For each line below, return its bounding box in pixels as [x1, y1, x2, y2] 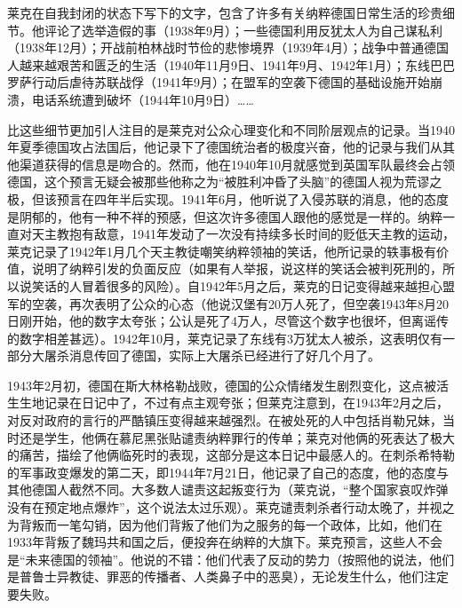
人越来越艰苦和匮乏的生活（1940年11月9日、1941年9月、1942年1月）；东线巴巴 [7, 55, 455, 74]
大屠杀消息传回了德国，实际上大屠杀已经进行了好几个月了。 [31, 346, 380, 365]
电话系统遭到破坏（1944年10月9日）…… [31, 90, 254, 108]
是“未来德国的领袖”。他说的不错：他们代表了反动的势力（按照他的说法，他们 [7, 549, 455, 568]
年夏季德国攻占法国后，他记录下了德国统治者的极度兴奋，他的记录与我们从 [7, 138, 442, 156]
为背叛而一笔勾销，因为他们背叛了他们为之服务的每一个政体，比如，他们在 [7, 515, 442, 533]
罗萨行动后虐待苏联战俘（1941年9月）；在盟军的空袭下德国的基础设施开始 [7, 73, 430, 91]
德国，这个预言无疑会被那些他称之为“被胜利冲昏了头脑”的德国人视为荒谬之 [7, 172, 442, 191]
